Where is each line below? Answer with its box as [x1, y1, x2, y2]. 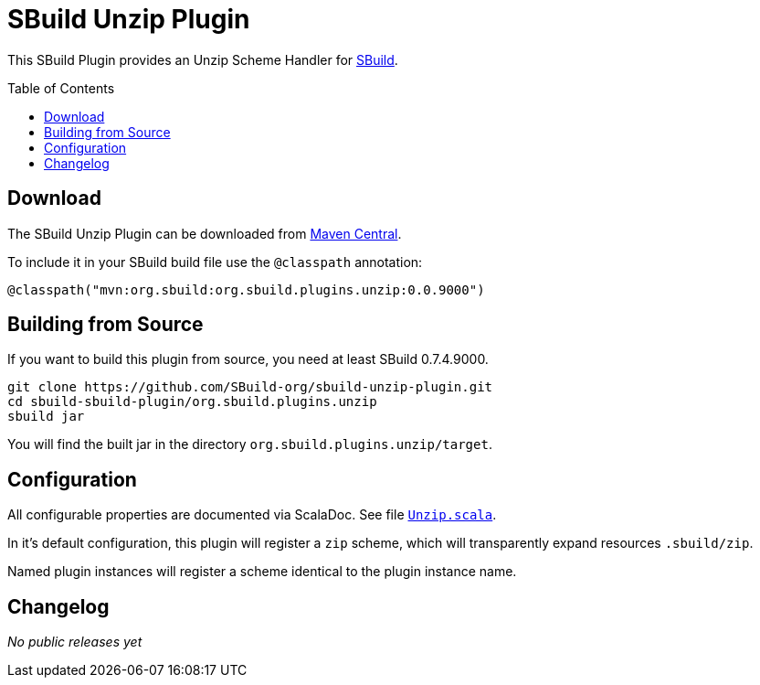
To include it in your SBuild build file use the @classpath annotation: [7, 253, 423, 270]
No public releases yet [7, 634, 142, 650]
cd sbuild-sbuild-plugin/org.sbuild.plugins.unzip [7, 394, 377, 410]
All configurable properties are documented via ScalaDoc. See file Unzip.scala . [7, 507, 497, 523]
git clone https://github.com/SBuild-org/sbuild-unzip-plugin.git [7, 380, 493, 395]
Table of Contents [7, 80, 115, 96]
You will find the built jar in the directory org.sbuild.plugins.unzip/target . [7, 436, 492, 453]
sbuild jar [7, 409, 85, 424]
